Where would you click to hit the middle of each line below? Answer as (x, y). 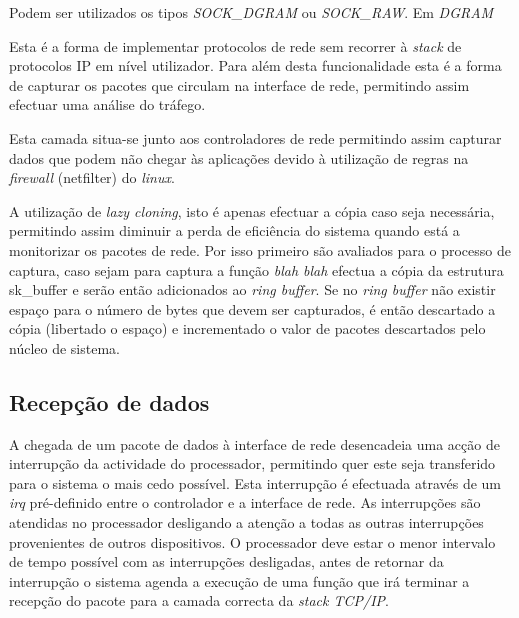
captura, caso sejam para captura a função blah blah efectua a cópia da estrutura (256, 269)
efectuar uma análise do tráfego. (107, 104)
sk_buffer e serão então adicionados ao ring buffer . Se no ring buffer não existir (252, 289)
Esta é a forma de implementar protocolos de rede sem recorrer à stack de (235, 45)
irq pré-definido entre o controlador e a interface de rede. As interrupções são (245, 502)
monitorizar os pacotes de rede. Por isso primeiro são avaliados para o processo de (260, 249)
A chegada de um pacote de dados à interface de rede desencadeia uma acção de (254, 443)
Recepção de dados (109, 401)
